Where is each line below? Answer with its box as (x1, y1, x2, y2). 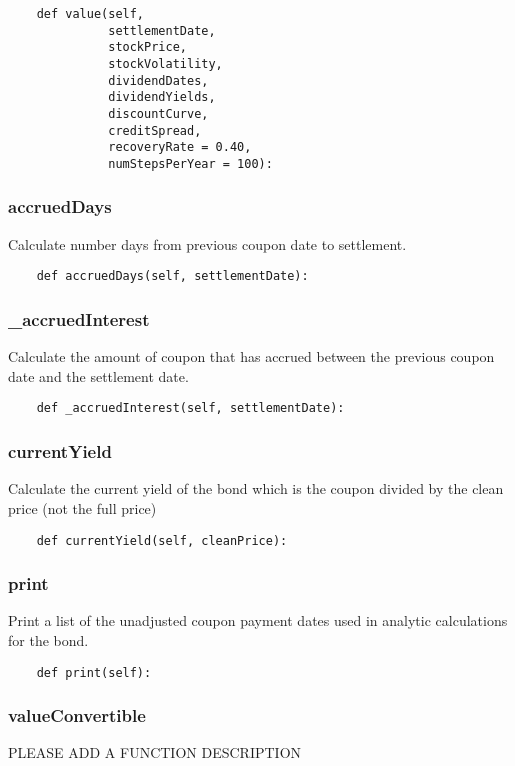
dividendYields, (108, 90, 216, 105)
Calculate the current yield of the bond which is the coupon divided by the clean (8, 478, 504, 499)
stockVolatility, (108, 56, 223, 71)
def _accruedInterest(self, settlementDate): (36, 401, 345, 416)
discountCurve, (108, 106, 209, 121)
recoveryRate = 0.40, (108, 140, 252, 155)
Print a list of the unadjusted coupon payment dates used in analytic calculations (8, 610, 508, 631)
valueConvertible (8, 703, 146, 728)
